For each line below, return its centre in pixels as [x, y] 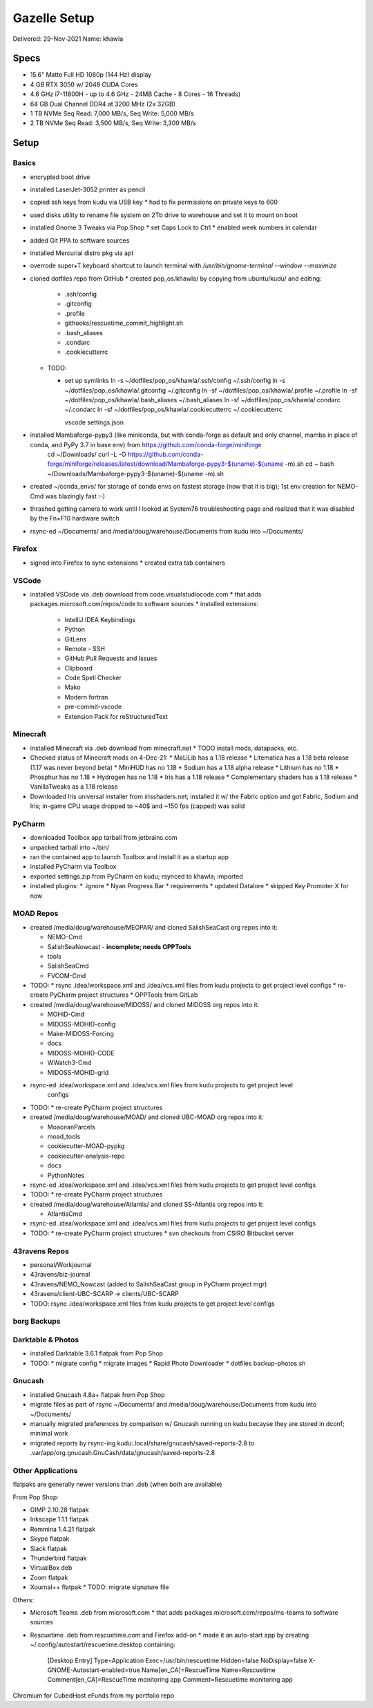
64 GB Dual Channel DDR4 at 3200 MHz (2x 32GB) [103, 104]
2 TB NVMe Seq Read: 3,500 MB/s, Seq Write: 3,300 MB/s [113, 123]
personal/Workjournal [61, 1265]
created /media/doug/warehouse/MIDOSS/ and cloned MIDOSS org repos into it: [145, 1004]
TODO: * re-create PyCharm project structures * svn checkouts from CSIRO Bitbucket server [162, 1233]
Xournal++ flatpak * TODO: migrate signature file [99, 1587]
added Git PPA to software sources [80, 240]
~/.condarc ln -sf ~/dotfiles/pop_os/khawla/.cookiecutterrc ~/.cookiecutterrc [174, 410]
